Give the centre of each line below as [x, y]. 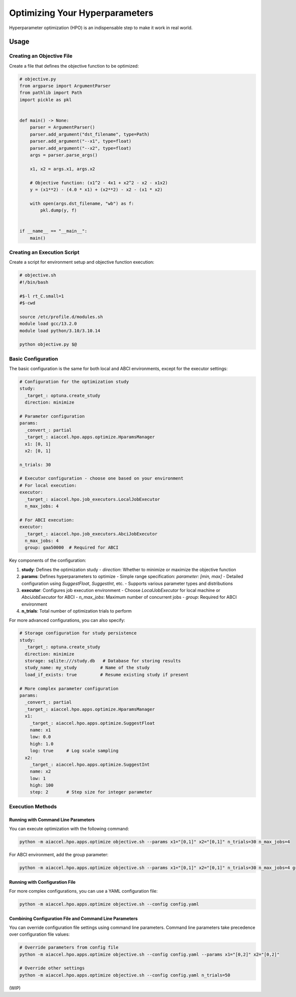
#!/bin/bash [34, 282]
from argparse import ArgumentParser [65, 86]
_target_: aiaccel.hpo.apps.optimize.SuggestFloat [92, 723]
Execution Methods [33, 806]
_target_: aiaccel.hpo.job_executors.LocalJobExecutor [92, 499]
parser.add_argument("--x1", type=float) [81, 141]
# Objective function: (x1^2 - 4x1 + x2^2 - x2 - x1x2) [99, 183]
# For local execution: [48, 485]
